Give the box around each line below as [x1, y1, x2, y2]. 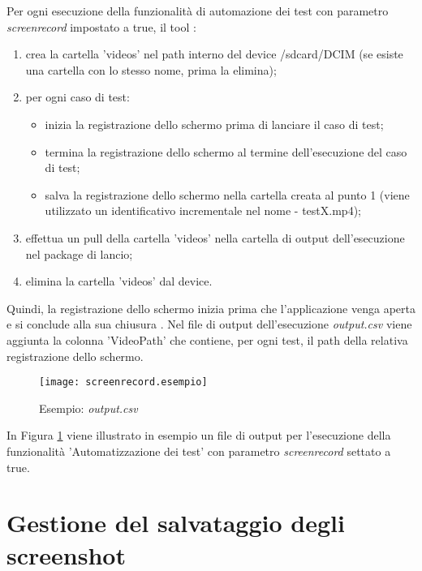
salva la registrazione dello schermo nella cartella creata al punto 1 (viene [45, 186, 410, 203]
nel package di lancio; [25, 245, 133, 262]
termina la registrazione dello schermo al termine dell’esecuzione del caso [45, 143, 407, 160]
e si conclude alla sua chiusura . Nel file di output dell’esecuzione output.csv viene [6, 316, 412, 333]
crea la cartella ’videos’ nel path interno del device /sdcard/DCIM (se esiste [25, 45, 403, 62]
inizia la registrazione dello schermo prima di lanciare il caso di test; [45, 115, 384, 132]
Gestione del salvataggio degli [6, 506, 345, 539]
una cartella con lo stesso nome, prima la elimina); [25, 61, 277, 78]
